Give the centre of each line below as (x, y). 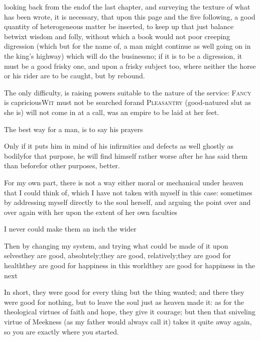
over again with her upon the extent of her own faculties (91, 212)
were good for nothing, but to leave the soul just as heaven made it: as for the (124, 302)
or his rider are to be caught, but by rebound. (75, 76)
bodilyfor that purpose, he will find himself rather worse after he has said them (126, 155)
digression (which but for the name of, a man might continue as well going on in (127, 46)
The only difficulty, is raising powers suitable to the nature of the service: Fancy (128, 92)
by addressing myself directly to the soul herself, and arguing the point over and (127, 202)
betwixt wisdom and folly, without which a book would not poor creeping (117, 36)
